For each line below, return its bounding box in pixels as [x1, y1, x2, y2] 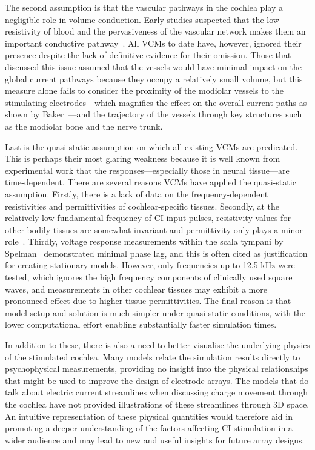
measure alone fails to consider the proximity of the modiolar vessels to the [5, 84, 283, 97]
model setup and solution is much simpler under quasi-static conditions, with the [5, 306, 306, 319]
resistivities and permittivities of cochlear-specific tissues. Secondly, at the [5, 199, 279, 212]
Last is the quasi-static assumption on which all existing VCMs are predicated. [5, 140, 298, 153]
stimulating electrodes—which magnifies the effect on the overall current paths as [5, 96, 307, 108]
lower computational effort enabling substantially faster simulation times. [5, 318, 277, 331]
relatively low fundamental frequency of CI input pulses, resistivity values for [5, 211, 291, 224]
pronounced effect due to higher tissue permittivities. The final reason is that [5, 294, 291, 307]
